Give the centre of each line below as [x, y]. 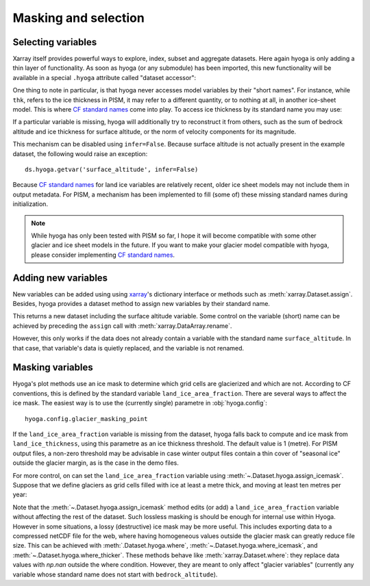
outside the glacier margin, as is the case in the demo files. [96, 463]
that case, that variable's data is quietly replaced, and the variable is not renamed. [128, 348]
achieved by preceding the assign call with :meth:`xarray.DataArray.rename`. [122, 326]
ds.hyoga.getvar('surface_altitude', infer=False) [112, 169]
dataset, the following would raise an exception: [80, 153]
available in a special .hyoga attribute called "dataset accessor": [104, 77]
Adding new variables [60, 278]
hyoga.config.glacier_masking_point [86, 419]
